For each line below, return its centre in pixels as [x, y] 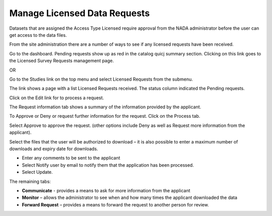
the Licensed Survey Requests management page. [62, 61]
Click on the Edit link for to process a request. [57, 98]
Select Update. [37, 172]
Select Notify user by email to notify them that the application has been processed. [108, 165]
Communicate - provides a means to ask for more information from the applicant [106, 190]
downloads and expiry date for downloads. [54, 149]
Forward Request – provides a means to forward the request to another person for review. [115, 204]
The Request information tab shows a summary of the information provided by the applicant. [105, 107]
